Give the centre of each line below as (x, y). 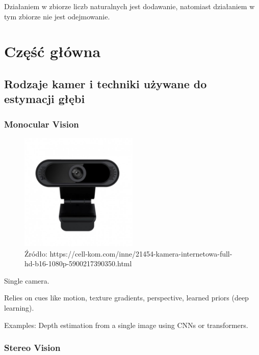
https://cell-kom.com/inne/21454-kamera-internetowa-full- (141, 253)
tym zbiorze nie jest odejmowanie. (57, 16)
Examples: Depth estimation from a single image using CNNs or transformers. (126, 325)
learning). (19, 307)
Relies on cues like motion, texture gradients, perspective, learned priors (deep (126, 298)
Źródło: (36, 253)
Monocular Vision (42, 124)
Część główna (53, 51)
